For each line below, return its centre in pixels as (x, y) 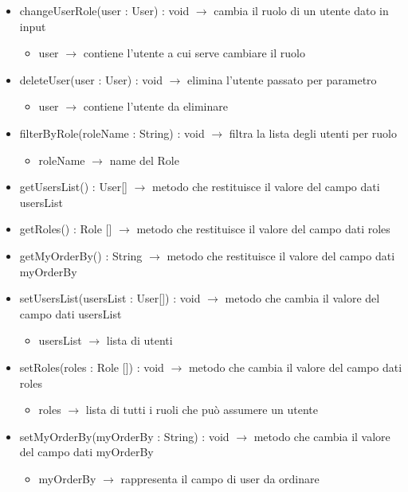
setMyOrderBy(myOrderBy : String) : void (124, 436)
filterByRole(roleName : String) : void (112, 133)
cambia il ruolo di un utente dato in (301, 10)
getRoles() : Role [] (66, 229)
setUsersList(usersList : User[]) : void (110, 298)
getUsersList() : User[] (73, 187)
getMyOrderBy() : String (81, 255)
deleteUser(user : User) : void (91, 79)
